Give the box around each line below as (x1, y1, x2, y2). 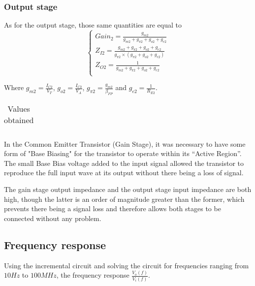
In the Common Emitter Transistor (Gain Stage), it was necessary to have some (4, 138, 246, 149)
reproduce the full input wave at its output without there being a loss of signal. (4, 167, 244, 178)
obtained (4, 114, 34, 126)
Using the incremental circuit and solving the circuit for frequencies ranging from (4, 260, 249, 270)
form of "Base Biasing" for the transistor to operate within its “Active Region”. (4, 148, 242, 159)
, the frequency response (56, 270, 129, 280)
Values (7, 102, 30, 114)
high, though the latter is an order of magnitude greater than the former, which (4, 193, 245, 204)
